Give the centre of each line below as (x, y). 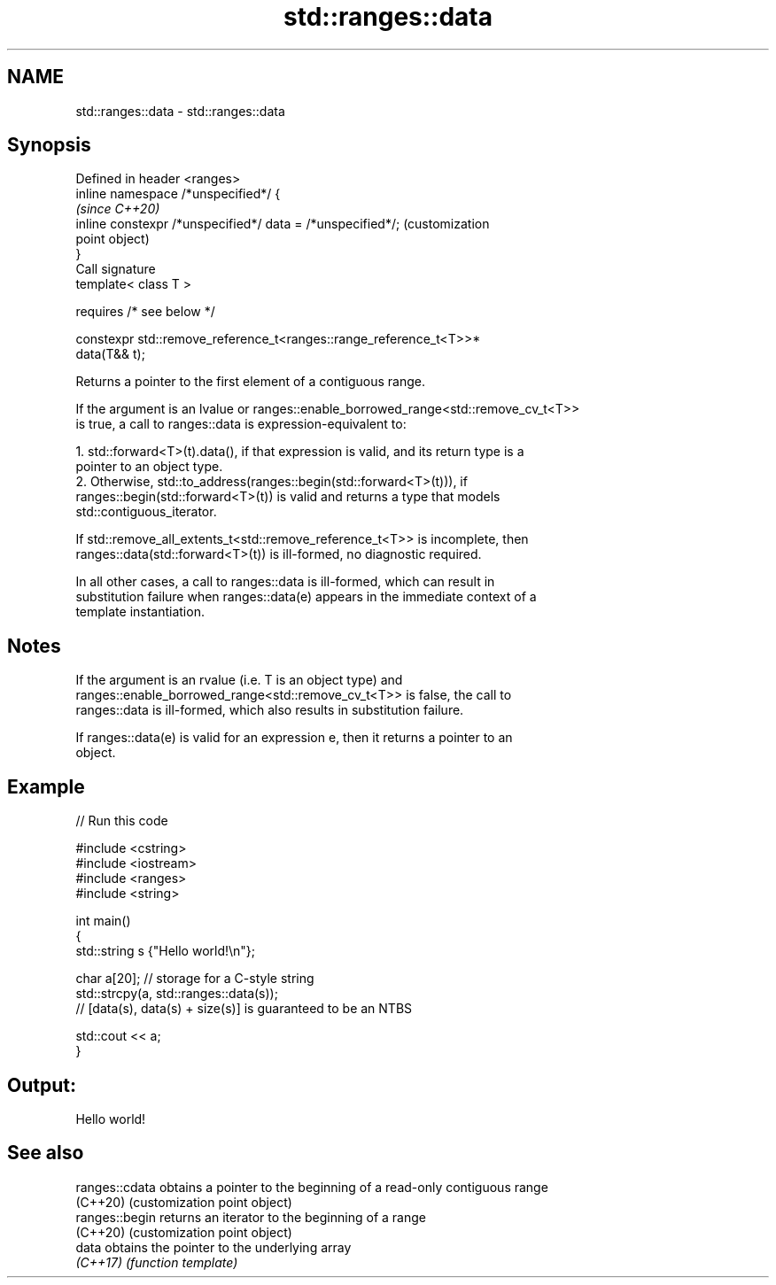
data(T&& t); (110, 354)
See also (46, 1153)
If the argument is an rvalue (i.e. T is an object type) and (239, 680)
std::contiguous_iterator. (146, 512)
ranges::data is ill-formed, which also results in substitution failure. (270, 710)
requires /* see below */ (145, 312)
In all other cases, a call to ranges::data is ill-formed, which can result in (285, 582)
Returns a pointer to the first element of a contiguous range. (250, 382)
